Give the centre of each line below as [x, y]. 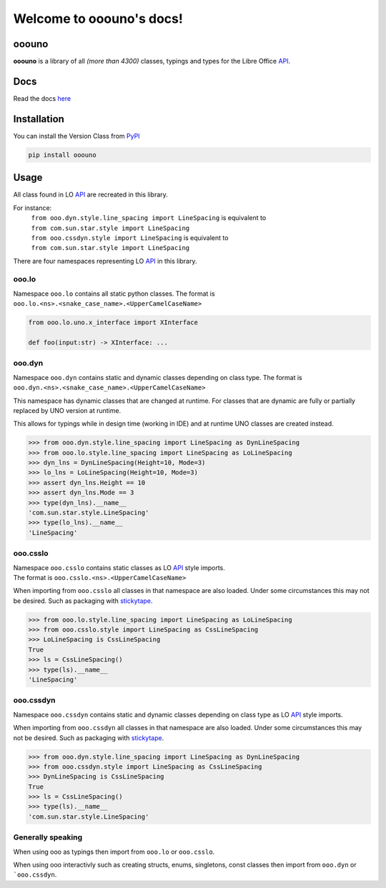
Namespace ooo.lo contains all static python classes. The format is [114, 294]
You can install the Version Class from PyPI [76, 136]
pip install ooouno [62, 155]
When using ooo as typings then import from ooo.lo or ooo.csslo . [114, 852]
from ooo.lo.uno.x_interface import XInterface [113, 323]
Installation [39, 119]
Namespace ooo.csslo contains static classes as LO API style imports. [119, 567]
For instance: [33, 208]
